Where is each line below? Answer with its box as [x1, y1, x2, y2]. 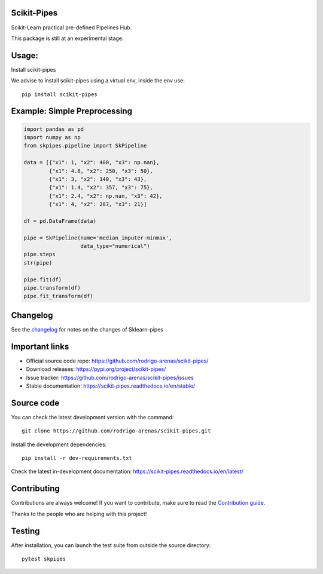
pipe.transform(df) [23, 284, 81, 291]
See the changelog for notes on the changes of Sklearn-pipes [11, 326, 164, 333]
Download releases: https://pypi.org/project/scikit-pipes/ [26, 366, 166, 373]
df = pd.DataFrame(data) [23, 217, 97, 224]
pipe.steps [23, 251, 56, 258]
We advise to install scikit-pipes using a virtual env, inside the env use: [11, 77, 185, 84]
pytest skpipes [22, 555, 66, 563]
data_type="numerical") [80, 243, 150, 250]
